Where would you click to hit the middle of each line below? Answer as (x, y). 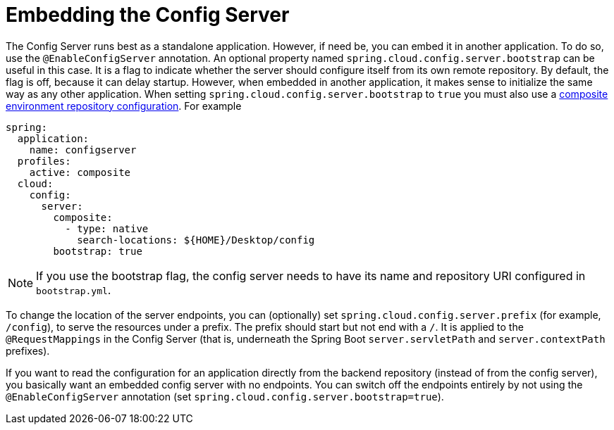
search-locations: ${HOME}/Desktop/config (196, 240)
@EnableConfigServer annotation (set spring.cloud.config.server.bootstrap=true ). (225, 396)
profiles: (44, 161)
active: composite (80, 172)
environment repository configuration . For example (124, 106)
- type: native (107, 228)
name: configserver (83, 150)
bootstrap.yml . (74, 290)
